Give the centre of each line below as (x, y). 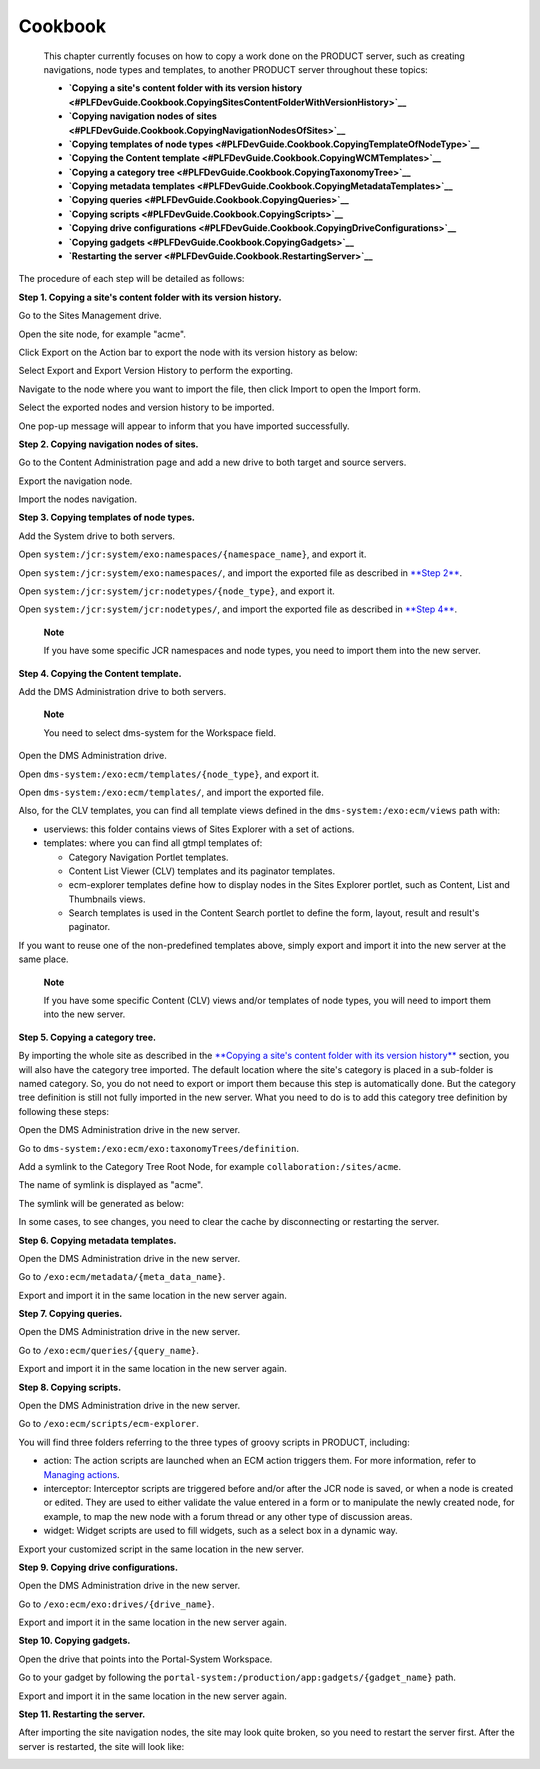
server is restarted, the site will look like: (101, 1746)
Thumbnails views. (107, 899)
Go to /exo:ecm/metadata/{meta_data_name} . (122, 1277)
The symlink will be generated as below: (101, 1203)
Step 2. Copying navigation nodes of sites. (108, 444)
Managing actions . (81, 1474)
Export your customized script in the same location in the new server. (161, 1549)
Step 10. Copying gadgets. (74, 1641)
